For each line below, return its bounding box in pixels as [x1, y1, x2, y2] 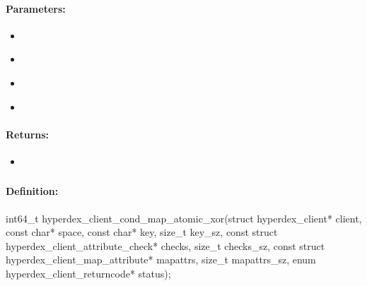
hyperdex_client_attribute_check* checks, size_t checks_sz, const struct [6, 238, 325, 253]
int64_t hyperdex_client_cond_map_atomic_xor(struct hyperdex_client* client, [6, 210, 362, 225]
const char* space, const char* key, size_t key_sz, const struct [6, 225, 278, 239]
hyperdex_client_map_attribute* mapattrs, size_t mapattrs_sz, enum [6, 252, 316, 267]
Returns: [6, 126, 49, 141]
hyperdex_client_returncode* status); [6, 266, 171, 281]
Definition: [6, 184, 59, 198]
